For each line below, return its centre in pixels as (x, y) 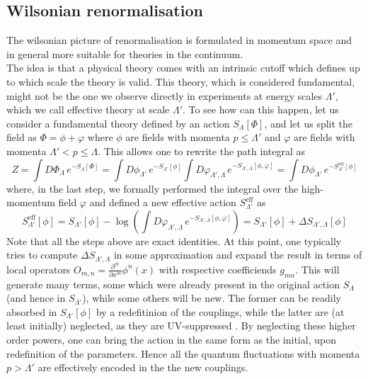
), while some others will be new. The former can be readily (212, 298)
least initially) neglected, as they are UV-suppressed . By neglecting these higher (181, 326)
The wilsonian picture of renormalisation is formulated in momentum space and (179, 40)
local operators (39, 269)
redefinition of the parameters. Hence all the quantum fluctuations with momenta (183, 353)
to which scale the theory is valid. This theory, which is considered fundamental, (181, 81)
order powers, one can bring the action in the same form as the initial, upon (171, 340)
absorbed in (32, 311)
